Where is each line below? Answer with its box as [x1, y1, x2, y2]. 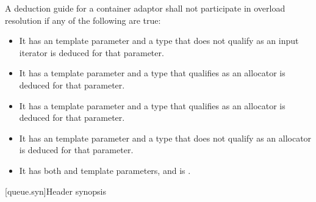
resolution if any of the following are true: [5, 13, 161, 26]
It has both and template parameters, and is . [19, 164, 191, 176]
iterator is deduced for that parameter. [19, 46, 164, 59]
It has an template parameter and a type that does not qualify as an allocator [19, 131, 312, 144]
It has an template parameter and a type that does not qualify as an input [19, 34, 299, 47]
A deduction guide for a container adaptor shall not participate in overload [5, 2, 285, 14]
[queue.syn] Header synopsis [5, 184, 107, 197]
